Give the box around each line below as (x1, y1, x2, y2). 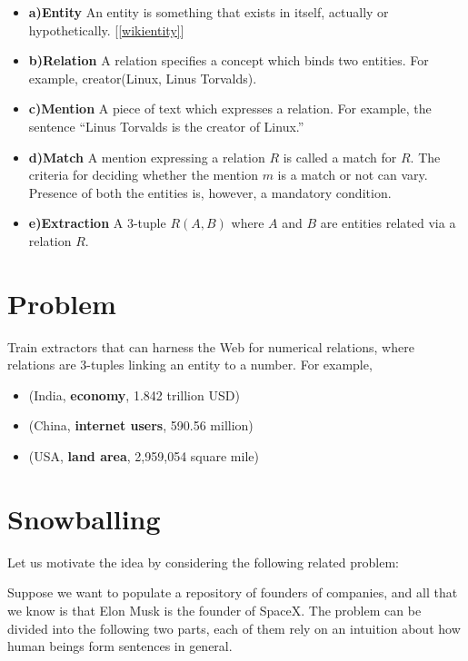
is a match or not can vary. (277, 165, 428, 184)
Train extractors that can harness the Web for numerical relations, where (7, 337, 414, 356)
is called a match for (283, 147, 397, 166)
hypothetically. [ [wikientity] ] (28, 20, 184, 39)
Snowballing (7, 499, 161, 537)
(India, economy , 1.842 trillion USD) (28, 385, 240, 404)
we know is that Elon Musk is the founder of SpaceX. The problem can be (7, 600, 422, 619)
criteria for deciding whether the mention (28, 165, 258, 184)
